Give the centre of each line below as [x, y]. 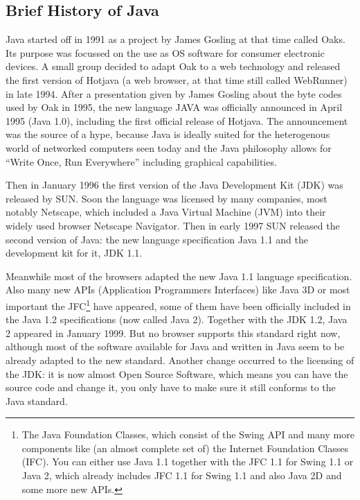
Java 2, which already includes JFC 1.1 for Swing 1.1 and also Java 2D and [182, 475]
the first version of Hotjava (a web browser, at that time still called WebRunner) [177, 79]
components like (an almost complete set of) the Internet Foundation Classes [185, 448]
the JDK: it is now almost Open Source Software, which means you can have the [177, 373]
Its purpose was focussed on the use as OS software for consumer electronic [165, 52]
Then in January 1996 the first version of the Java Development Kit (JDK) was [174, 185]
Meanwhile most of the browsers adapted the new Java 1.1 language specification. [179, 276]
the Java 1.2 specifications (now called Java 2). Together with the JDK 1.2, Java [177, 319]
